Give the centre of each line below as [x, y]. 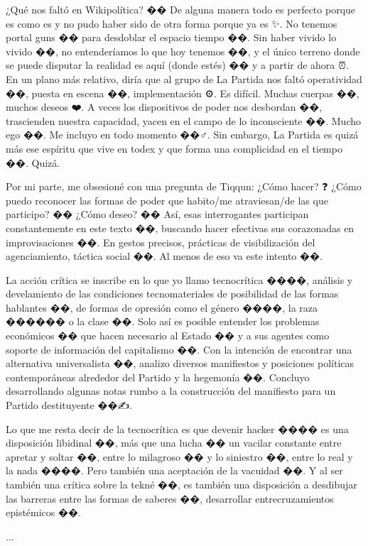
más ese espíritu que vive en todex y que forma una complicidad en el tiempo [174, 148]
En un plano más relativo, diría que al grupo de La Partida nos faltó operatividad [184, 78]
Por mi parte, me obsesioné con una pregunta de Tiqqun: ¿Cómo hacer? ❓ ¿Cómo [184, 186]
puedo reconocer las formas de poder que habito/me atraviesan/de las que [167, 200]
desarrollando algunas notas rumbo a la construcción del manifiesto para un [171, 391]
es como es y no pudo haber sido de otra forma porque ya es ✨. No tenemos [172, 23]
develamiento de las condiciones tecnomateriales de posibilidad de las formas [172, 294]
